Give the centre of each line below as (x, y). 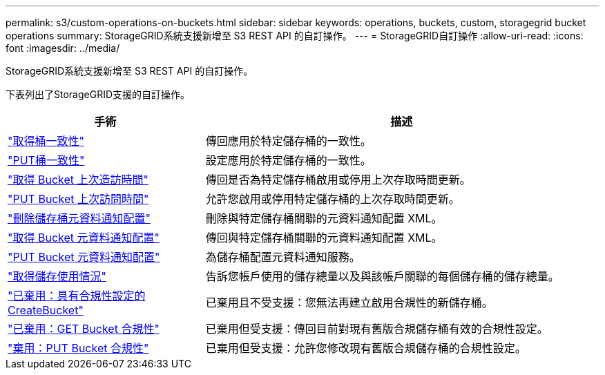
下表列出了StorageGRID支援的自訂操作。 (98, 94)
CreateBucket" (46, 310)
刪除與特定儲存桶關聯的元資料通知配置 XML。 (324, 218)
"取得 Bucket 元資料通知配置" (84, 238)
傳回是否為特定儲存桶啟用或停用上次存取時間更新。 (338, 180)
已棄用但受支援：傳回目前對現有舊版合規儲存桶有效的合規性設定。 (377, 329)
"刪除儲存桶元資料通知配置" (79, 218)
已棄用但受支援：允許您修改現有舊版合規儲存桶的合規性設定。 (366, 348)
